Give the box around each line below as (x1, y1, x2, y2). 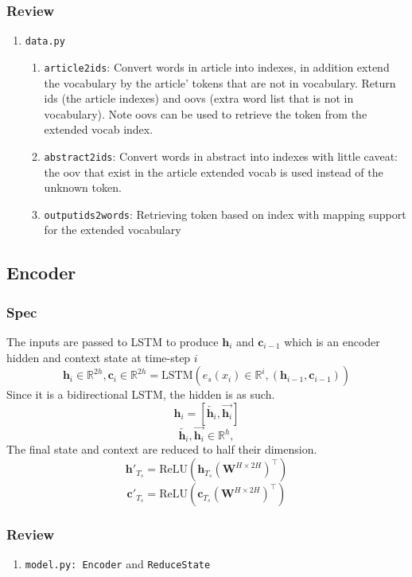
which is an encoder (284, 333, 380, 349)
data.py (25, 36, 65, 48)
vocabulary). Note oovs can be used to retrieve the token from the (44, 105, 367, 122)
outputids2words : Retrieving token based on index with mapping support (44, 205, 406, 222)
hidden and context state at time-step (6, 349, 191, 365)
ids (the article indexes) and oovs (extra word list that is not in (44, 90, 354, 107)
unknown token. (44, 179, 122, 196)
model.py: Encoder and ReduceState (25, 556, 211, 572)
